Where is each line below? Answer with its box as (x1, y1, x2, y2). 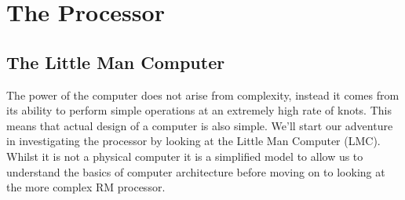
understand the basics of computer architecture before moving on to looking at (6, 163, 385, 180)
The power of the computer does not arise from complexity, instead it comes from (6, 86, 400, 103)
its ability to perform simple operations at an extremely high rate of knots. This (6, 102, 392, 118)
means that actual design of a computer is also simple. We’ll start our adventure (6, 117, 393, 133)
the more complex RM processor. (6, 179, 166, 195)
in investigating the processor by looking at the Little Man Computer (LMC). (6, 133, 381, 149)
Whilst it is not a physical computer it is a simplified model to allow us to (6, 147, 363, 164)
